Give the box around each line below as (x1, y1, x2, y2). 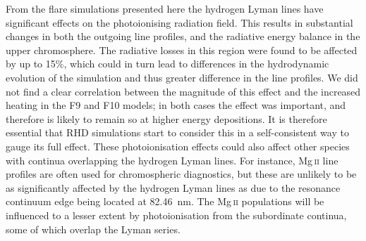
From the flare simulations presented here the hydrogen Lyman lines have (6, 1, 324, 15)
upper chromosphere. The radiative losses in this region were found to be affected (6, 42, 358, 57)
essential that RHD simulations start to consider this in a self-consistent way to (6, 125, 349, 140)
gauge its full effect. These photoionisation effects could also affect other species (6, 138, 350, 153)
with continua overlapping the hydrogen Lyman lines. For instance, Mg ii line (6, 152, 338, 167)
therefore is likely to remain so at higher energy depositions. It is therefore (6, 111, 327, 126)
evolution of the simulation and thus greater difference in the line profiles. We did (6, 70, 358, 84)
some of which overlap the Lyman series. (6, 221, 181, 236)
